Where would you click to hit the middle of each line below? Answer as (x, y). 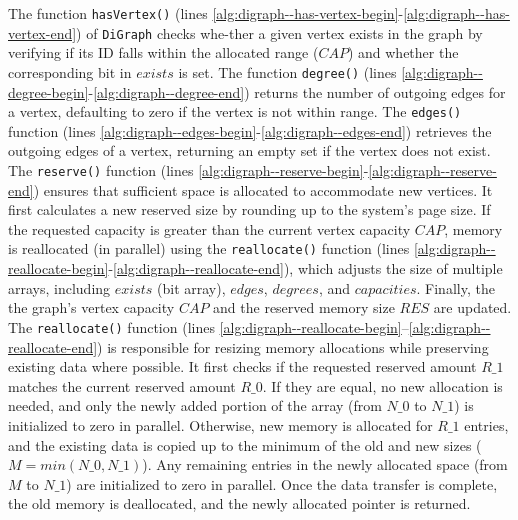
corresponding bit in (70, 71)
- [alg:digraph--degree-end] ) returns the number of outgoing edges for (297, 91)
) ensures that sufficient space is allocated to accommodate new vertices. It (263, 189)
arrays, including (59, 287)
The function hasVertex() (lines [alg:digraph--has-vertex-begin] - (206, 13)
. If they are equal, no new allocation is (382, 385)
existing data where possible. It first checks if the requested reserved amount (242, 366)
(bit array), (191, 287)
